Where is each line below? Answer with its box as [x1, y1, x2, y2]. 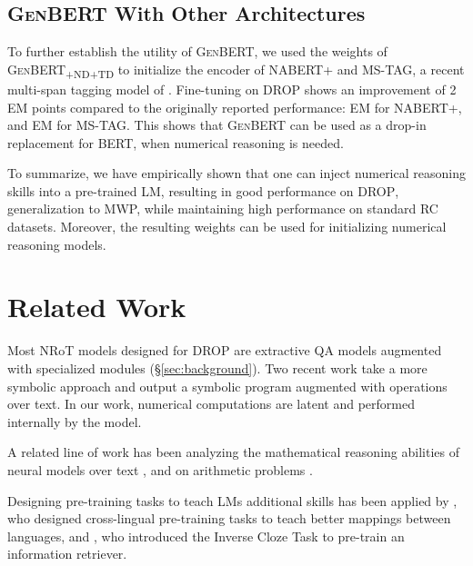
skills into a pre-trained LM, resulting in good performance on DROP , [7, 181, 399, 200]
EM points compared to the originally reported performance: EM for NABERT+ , [7, 97, 462, 116]
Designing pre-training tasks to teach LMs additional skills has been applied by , [7, 491, 458, 510]
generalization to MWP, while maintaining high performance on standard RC [7, 199, 438, 218]
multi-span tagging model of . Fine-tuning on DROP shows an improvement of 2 [7, 79, 457, 98]
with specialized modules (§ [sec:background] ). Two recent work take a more [7, 358, 428, 377]
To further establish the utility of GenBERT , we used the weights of [7, 42, 387, 61]
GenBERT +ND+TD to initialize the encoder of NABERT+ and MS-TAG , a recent [7, 59, 465, 81]
